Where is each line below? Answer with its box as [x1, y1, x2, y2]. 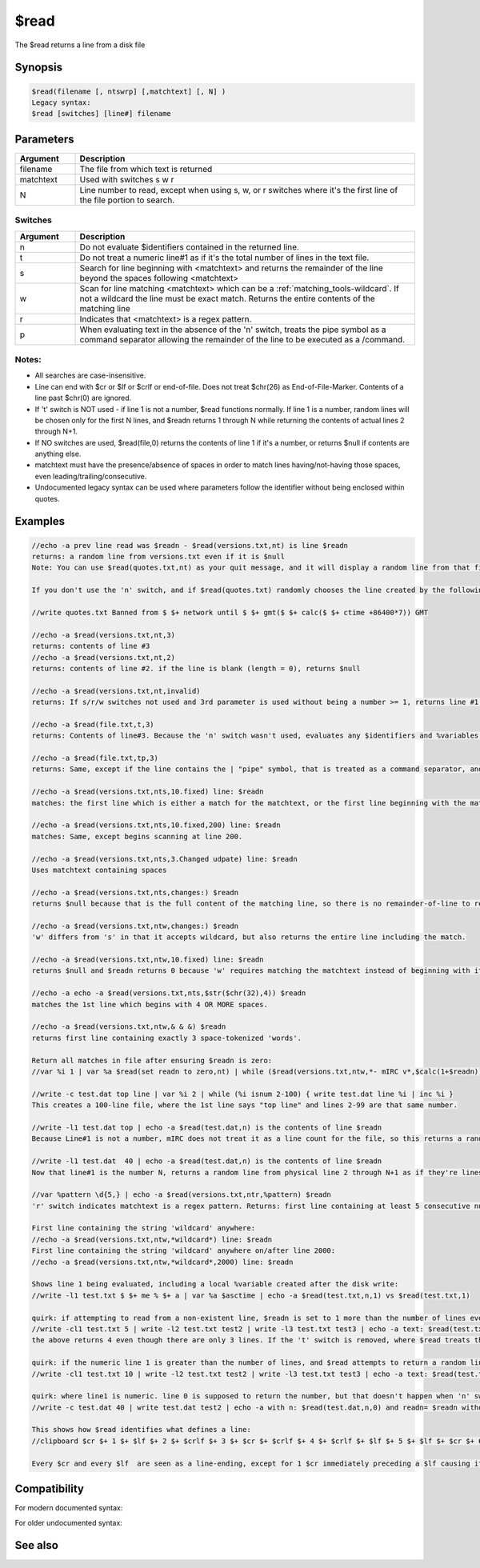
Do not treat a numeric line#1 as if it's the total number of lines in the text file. [79, 252, 370, 263]
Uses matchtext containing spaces [31, 865, 167, 874]
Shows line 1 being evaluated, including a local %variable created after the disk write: [31, 1280, 399, 1289]
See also [14, 1538, 59, 1552]
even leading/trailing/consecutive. [34, 471, 147, 481]
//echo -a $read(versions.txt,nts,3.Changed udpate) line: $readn [31, 854, 298, 863]
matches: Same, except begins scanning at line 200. [31, 832, 243, 841]
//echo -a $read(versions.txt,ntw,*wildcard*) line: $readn [31, 1234, 273, 1244]
